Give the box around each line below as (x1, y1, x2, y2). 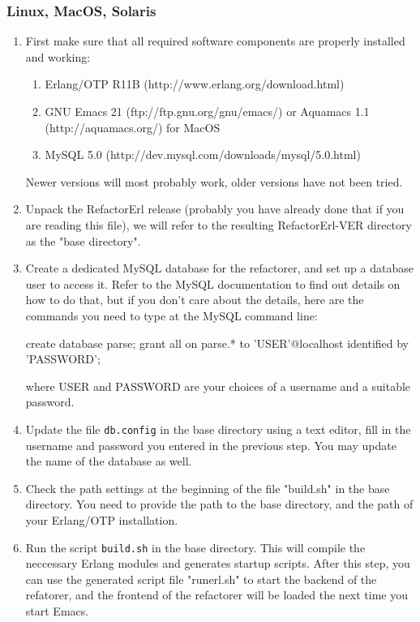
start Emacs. (25, 602, 89, 619)
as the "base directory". (25, 232, 141, 249)
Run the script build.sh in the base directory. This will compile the (25, 538, 366, 556)
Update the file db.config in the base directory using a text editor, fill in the (25, 420, 411, 437)
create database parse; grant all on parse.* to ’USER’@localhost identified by (25, 334, 409, 351)
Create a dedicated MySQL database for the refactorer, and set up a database (25, 260, 414, 277)
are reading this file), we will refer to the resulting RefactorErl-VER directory (25, 216, 412, 233)
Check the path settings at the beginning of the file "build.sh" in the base (25, 479, 390, 496)
